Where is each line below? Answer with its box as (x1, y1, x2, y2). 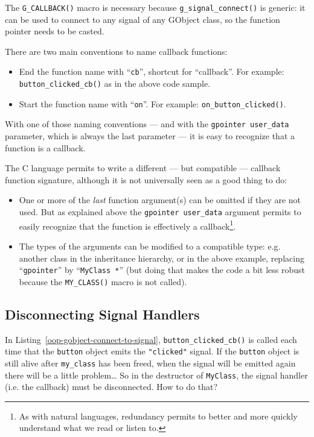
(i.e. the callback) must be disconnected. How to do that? (5, 380, 218, 393)
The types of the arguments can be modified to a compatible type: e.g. (19, 239, 281, 252)
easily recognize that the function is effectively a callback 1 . (19, 218, 236, 232)
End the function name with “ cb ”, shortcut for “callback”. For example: (19, 65, 284, 78)
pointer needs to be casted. (5, 25, 104, 37)
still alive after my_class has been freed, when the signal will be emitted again (5, 356, 296, 369)
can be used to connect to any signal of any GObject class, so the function (5, 13, 280, 25)
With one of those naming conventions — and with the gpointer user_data (5, 118, 289, 130)
